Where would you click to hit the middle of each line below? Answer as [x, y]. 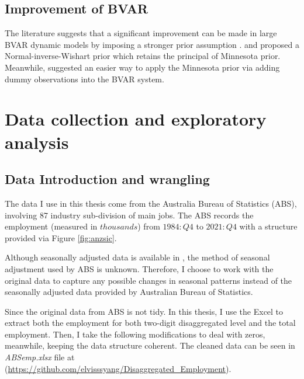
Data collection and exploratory [136, 119]
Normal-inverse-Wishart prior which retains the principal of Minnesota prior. [143, 56]
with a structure [268, 226]
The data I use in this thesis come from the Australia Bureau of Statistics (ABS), [151, 203]
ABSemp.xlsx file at [40, 357]
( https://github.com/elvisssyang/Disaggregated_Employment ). [118, 368]
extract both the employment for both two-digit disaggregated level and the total [150, 323]
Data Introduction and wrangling [107, 179]
